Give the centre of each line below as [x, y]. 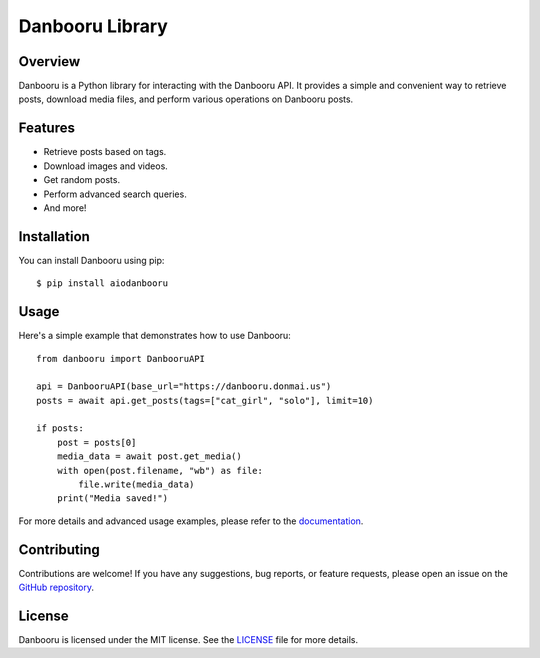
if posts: [60, 428]
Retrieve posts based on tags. [105, 152]
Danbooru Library [93, 26]
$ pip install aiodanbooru [102, 283]
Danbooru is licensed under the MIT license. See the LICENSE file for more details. [188, 640]
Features [46, 128]
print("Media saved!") [112, 498]
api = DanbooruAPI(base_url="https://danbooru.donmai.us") [184, 386]
